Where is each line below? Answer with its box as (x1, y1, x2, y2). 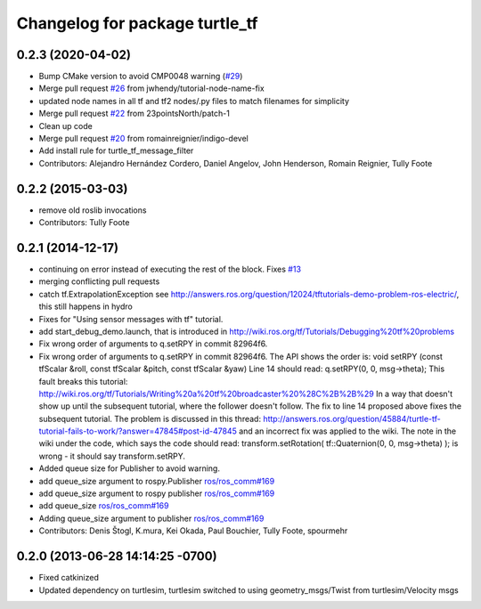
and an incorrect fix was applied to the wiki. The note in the (239, 426, 457, 436)
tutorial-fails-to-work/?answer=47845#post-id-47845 (38, 426, 238, 436)
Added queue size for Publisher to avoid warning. (38, 463, 220, 474)
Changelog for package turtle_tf (16, 13, 258, 33)
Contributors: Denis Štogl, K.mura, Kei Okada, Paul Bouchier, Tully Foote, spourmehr (38, 525, 348, 536)
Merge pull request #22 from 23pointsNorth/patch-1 (38, 108, 231, 119)
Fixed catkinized (38, 572, 100, 583)
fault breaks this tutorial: (38, 376, 128, 386)
